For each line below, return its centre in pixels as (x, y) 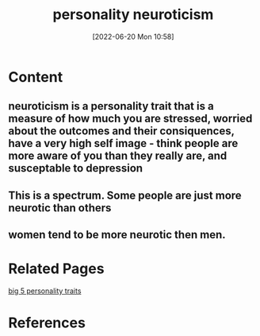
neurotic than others (60, 208)
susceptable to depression (76, 168)
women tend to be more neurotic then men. (117, 235)
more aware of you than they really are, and (118, 156)
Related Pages (56, 269)
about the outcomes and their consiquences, (122, 131)
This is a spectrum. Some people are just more (125, 195)
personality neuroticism (133, 15)
